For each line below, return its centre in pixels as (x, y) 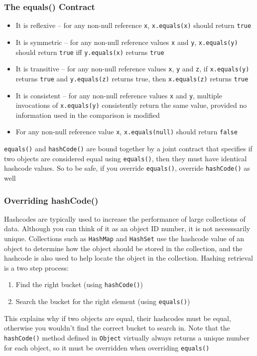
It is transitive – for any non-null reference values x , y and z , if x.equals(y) (132, 69)
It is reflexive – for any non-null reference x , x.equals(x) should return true (133, 25)
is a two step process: (36, 267)
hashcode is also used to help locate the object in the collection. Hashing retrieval (128, 258)
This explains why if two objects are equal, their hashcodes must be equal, (118, 318)
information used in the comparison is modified (88, 115)
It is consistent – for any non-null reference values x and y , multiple (119, 95)
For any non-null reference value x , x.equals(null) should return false (127, 132)
